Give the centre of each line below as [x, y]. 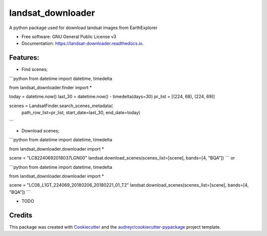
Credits [21, 215]
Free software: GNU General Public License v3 [69, 37]
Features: [24, 58]
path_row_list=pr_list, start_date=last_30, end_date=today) [81, 113]
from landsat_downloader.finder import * [50, 88]
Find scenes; [35, 70]
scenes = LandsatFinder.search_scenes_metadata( [61, 106]
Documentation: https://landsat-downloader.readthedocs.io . [83, 43]
